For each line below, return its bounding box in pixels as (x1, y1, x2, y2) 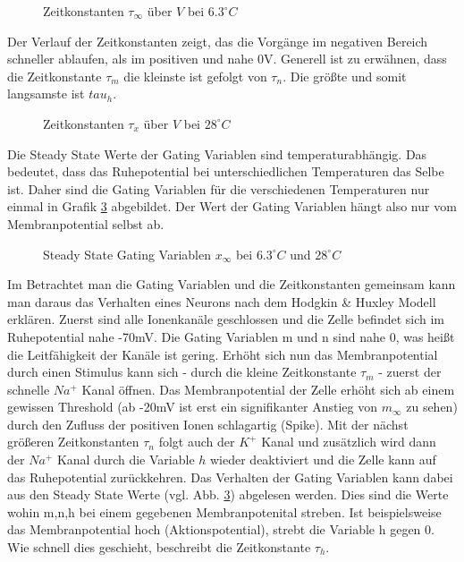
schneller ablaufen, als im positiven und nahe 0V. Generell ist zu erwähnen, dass (7, 49, 447, 68)
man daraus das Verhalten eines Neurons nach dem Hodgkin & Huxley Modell (7, 292, 436, 311)
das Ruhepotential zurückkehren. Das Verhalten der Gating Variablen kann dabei (7, 467, 453, 486)
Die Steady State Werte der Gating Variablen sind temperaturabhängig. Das (7, 144, 427, 163)
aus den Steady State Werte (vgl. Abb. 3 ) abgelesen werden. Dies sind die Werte (7, 485, 449, 504)
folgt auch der (158, 432, 235, 451)
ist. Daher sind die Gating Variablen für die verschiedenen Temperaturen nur (7, 179, 430, 198)
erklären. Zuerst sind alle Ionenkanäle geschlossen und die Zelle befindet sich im (7, 310, 445, 328)
